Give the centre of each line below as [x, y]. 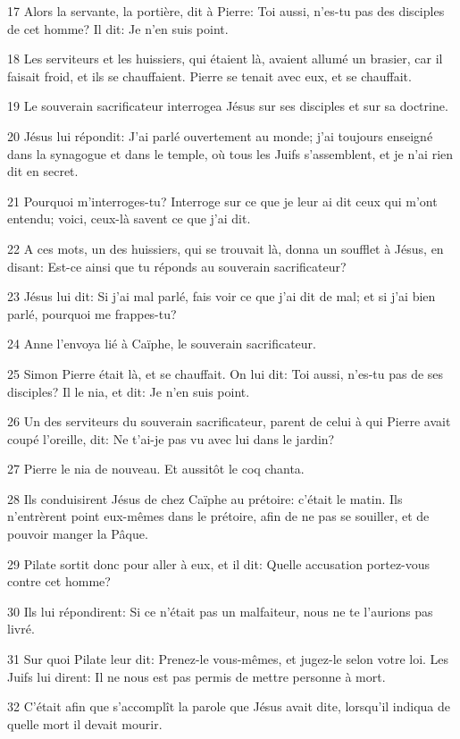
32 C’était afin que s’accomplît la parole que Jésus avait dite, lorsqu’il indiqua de [229, 706]
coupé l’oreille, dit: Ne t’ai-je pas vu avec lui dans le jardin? [171, 438]
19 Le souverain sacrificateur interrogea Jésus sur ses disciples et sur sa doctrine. [228, 106]
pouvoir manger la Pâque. [78, 534]
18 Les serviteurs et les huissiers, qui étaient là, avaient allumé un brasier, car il [225, 59]
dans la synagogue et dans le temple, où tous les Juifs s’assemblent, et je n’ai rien [230, 153]
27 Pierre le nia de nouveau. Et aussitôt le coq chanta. [156, 469]
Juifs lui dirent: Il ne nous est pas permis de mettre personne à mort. [197, 676]
